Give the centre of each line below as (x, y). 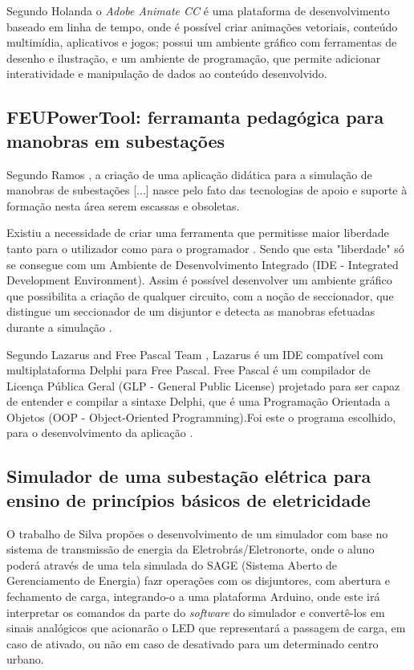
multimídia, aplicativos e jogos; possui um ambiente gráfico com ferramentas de (202, 42)
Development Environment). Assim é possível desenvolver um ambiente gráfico (199, 280)
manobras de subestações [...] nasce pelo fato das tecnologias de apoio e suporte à (207, 190)
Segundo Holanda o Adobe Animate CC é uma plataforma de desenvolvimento (198, 10)
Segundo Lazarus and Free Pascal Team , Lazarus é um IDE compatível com (195, 354)
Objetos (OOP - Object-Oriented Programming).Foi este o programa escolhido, (201, 417)
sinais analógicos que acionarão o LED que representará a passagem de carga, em (206, 628)
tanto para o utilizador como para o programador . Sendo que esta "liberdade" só (205, 248)
